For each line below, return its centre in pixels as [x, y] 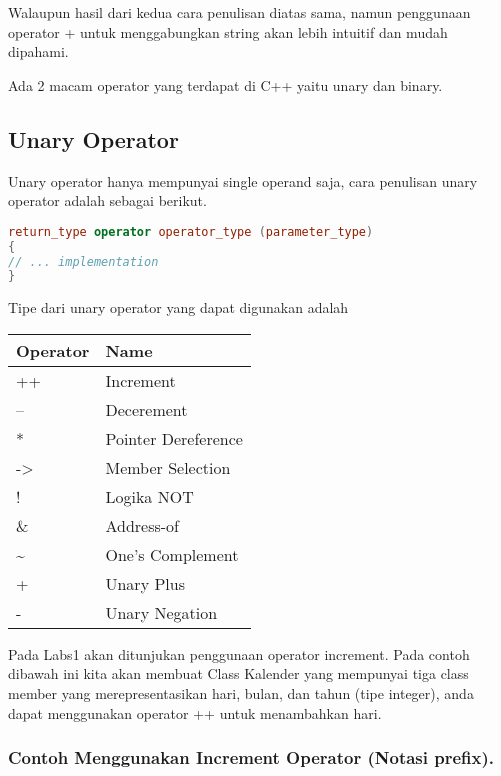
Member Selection [168, 467]
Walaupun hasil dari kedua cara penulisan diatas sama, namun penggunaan [239, 12]
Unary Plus [145, 583]
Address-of [142, 525]
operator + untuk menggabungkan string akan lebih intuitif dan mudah [228, 31]
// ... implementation [83, 261]
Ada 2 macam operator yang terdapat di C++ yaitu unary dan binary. [225, 84]
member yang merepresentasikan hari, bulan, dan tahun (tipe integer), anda [241, 693]
